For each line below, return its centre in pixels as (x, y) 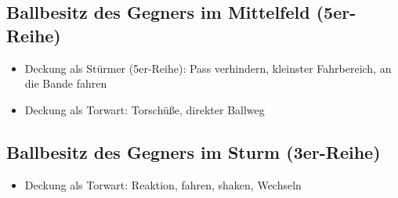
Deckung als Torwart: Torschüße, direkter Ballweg (145, 109)
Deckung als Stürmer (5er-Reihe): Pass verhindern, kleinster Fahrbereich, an (208, 68)
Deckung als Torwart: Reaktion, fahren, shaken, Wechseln (163, 184)
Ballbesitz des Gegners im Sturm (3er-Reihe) (194, 151)
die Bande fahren (66, 83)
